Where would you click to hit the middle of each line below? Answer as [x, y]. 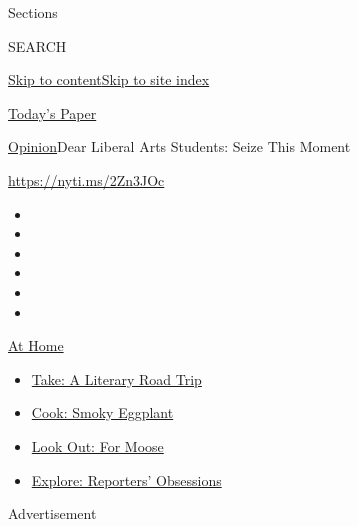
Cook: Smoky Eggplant [102, 412]
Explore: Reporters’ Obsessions [126, 479]
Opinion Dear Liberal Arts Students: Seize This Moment [179, 146]
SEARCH [37, 45]
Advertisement [52, 513]
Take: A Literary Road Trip [116, 378]
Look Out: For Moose [97, 445]
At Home [36, 345]
